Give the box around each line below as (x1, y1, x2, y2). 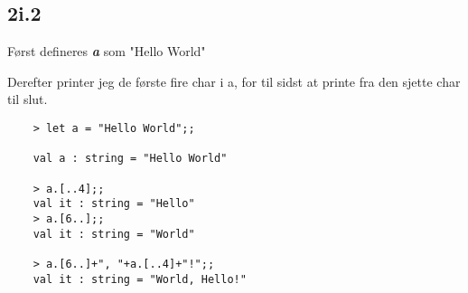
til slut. (7, 90, 48, 109)
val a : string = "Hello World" (33, 152, 228, 165)
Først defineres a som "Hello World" (7, 42, 206, 61)
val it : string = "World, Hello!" (33, 272, 247, 286)
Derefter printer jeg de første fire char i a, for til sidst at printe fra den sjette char (7, 71, 461, 90)
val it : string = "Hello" (33, 197, 195, 211)
